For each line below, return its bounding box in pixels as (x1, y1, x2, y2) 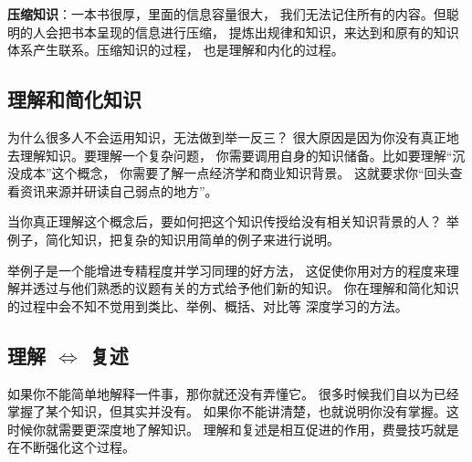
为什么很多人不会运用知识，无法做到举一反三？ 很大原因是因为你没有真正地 (7, 127, 459, 146)
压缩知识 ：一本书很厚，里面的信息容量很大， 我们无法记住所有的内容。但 (7, 5, 446, 23)
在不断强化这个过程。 (7, 437, 135, 457)
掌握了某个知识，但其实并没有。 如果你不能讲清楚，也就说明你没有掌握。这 (7, 402, 459, 421)
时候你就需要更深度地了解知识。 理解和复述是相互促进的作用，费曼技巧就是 (7, 419, 459, 438)
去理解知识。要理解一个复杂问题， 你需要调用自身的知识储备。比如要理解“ (7, 145, 453, 164)
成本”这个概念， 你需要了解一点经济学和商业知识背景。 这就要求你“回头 (19, 163, 450, 183)
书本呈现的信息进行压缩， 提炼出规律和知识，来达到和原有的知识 (70, 22, 459, 41)
